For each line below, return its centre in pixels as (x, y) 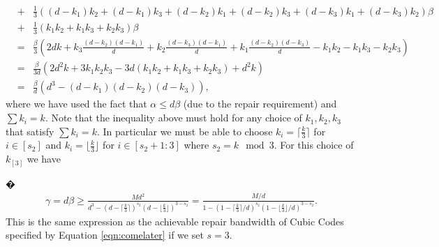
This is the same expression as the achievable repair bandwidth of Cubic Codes (175, 221)
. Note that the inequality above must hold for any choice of (173, 118)
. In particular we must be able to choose (185, 131)
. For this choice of (314, 145)
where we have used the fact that (76, 104)
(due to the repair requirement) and (260, 104)
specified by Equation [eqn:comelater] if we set (105, 235)
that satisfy (30, 131)
